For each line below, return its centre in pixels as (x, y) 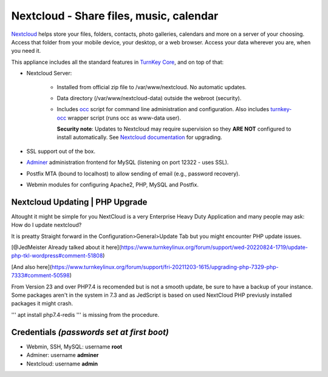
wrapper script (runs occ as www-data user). (125, 118)
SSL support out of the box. (61, 151)
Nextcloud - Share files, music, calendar (115, 16)
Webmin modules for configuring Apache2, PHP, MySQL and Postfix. (112, 185)
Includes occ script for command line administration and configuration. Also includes (163, 109)
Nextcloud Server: (49, 73)
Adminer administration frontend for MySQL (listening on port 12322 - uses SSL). (128, 162)
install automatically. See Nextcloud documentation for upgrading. (139, 137)
